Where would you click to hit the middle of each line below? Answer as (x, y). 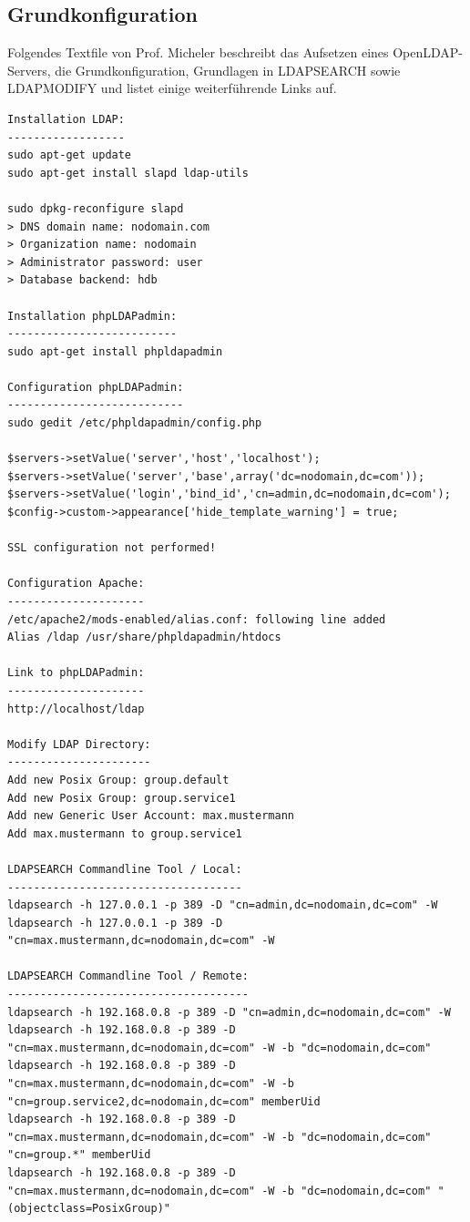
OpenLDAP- (428, 52)
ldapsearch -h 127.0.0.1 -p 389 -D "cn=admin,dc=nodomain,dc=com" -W (223, 905)
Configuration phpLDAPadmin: (96, 387)
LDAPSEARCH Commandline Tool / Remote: (128, 976)
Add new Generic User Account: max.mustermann (151, 816)
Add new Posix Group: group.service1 (122, 798)
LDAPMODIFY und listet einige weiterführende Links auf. (172, 88)
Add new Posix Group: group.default (118, 780)
